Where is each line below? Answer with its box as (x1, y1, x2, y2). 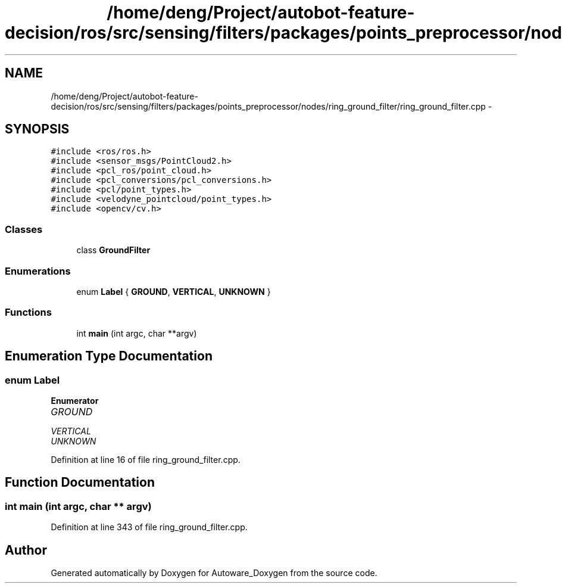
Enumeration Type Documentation (5, 349, 213, 364)
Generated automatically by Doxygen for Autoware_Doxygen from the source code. (51, 567, 377, 578)
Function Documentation (5, 475, 155, 490)
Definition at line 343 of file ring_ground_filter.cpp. (51, 522, 248, 533)
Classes (5, 223, 43, 235)
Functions (5, 306, 52, 319)
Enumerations (5, 265, 71, 277)
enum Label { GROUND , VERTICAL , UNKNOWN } (76, 286, 271, 297)
